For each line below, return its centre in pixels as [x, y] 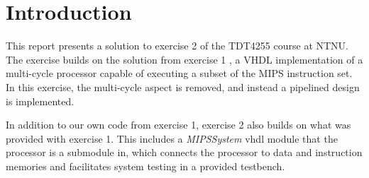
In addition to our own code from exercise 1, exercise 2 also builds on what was [178, 125]
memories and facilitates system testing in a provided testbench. [145, 166]
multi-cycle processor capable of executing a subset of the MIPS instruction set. [179, 73]
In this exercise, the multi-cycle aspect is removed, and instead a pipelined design [183, 87]
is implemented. [40, 101]
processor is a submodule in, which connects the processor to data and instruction [184, 152]
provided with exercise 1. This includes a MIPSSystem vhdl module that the [172, 138]
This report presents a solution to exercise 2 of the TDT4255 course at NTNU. [177, 46]
